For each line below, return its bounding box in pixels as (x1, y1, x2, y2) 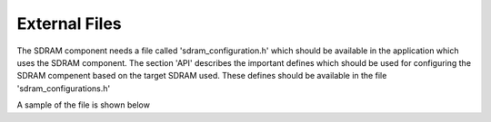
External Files (16, 14, 122, 33)
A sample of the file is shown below (16, 99, 150, 110)
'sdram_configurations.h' (16, 82, 111, 94)
